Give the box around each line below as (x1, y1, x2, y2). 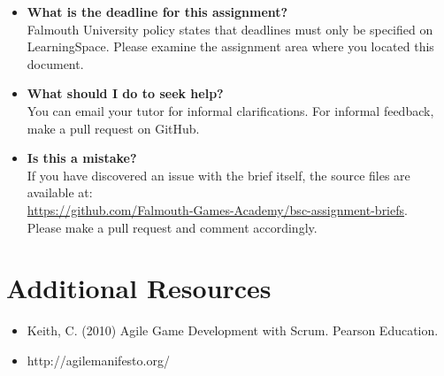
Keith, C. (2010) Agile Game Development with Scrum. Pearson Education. (27, 321, 439, 340)
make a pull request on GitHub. (27, 119, 200, 137)
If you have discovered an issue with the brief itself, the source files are (27, 165, 410, 184)
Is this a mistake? (27, 149, 137, 167)
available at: (27, 183, 93, 202)
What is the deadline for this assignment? (27, 3, 288, 20)
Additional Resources (6, 270, 272, 306)
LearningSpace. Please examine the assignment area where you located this (27, 37, 434, 56)
